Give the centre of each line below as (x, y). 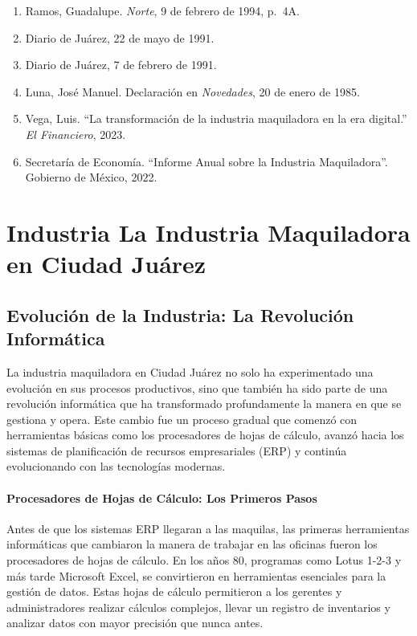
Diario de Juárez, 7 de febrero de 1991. (121, 65)
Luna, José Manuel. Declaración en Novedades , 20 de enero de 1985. (192, 91)
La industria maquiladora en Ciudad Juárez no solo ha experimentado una (190, 371)
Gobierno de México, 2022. (91, 177)
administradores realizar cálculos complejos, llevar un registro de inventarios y (198, 607)
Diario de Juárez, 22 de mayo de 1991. (120, 37)
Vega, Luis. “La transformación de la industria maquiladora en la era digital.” (216, 118)
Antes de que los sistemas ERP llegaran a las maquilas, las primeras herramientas (208, 528)
